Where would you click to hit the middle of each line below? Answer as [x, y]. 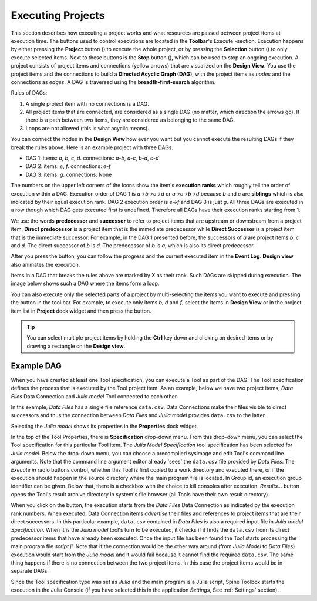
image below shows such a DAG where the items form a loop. [85, 283]
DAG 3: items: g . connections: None [69, 174]
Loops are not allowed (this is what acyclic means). [87, 128]
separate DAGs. [30, 571]
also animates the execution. [45, 264]
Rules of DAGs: [29, 93]
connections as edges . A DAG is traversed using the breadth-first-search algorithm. [113, 82]
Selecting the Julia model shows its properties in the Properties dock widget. [104, 426]
